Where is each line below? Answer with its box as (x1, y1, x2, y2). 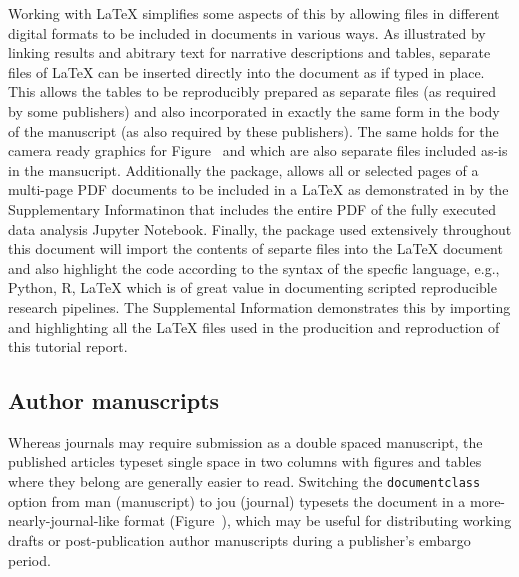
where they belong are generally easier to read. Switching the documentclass (8, 471, 481, 492)
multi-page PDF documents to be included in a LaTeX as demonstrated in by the (8, 179, 509, 200)
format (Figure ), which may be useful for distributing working (123, 510, 512, 531)
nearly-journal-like (8, 510, 120, 531)
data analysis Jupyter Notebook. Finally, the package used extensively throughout (8, 218, 512, 239)
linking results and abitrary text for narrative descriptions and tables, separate (8, 42, 491, 63)
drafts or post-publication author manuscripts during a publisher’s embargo (8, 529, 471, 550)
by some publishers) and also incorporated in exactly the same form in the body (8, 100, 500, 121)
